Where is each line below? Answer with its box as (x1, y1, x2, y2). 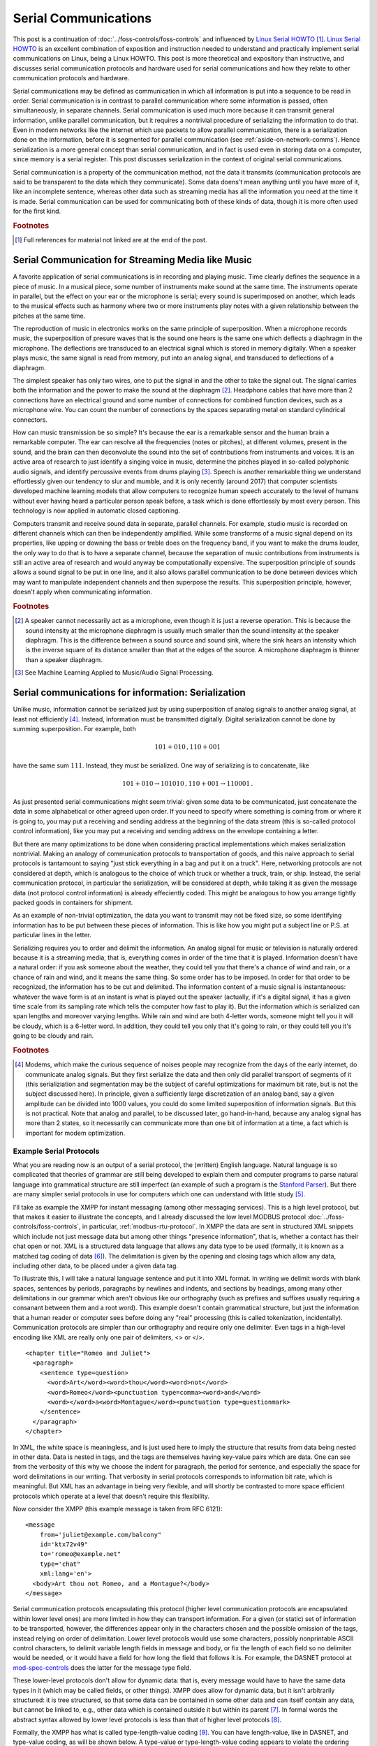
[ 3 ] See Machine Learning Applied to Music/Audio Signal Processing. (15, 668, 214, 677)
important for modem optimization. (25, 1129, 126, 1137)
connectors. (13, 416, 48, 424)
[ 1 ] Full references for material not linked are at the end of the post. (15, 236, 207, 244)
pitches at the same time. (13, 311, 86, 320)
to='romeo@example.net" (39, 1550, 121, 1558)
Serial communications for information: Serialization (13, 687, 246, 698)
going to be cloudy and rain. (13, 1032, 94, 1040)
